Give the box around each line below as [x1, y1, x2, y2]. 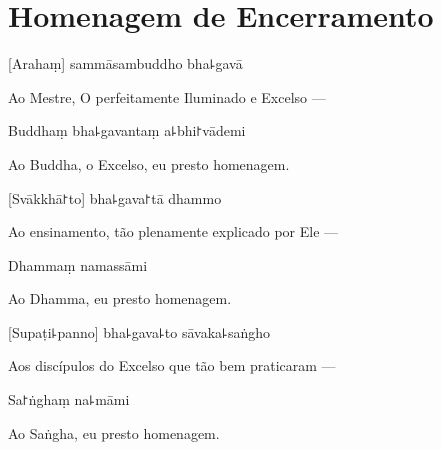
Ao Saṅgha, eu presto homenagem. [8, 422, 220, 443]
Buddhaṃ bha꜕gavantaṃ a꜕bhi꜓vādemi [8, 120, 246, 141]
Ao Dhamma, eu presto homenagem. [8, 288, 232, 309]
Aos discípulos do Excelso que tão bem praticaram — [8, 355, 336, 376]
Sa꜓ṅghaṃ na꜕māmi [8, 389, 130, 410]
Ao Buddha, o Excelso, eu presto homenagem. [8, 153, 290, 174]
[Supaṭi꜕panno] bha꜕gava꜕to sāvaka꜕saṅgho [8, 321, 270, 342]
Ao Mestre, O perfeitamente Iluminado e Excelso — [8, 86, 326, 107]
